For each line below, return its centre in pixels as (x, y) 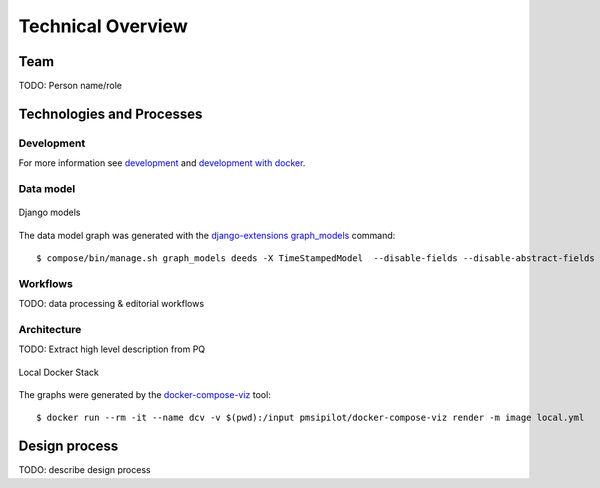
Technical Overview (103, 26)
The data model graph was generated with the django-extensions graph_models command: (207, 235)
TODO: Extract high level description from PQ (112, 349)
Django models (49, 212)
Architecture (50, 329)
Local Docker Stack (59, 372)
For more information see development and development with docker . (162, 163)
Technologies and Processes (110, 113)
